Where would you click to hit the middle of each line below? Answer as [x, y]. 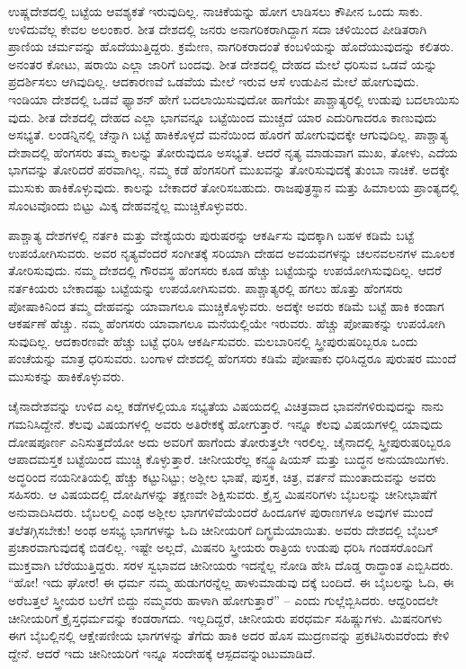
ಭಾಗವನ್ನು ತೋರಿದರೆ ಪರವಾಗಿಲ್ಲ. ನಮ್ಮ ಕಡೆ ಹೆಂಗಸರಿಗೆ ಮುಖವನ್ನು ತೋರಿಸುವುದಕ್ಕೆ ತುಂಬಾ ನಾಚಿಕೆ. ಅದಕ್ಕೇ [229, 169]
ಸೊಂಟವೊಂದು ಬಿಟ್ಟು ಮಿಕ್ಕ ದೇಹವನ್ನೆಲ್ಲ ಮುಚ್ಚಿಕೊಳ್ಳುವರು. [128, 205]
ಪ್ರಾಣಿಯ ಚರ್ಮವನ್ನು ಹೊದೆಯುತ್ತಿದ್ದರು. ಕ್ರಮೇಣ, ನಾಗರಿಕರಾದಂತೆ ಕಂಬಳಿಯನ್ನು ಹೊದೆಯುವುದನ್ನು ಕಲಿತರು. [231, 46]
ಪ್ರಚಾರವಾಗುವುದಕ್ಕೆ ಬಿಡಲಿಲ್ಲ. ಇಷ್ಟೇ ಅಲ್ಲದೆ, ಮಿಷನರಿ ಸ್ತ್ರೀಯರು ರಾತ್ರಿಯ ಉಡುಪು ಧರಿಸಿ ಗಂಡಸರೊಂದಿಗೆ [220, 547]
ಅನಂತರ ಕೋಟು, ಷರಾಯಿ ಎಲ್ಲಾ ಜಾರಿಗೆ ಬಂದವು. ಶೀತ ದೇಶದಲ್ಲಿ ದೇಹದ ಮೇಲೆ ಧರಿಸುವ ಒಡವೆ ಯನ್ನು [223, 63]
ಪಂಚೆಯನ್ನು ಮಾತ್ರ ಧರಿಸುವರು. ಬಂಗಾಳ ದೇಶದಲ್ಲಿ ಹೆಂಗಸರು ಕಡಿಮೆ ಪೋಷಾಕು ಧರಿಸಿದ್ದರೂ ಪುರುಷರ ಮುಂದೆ [233, 358]
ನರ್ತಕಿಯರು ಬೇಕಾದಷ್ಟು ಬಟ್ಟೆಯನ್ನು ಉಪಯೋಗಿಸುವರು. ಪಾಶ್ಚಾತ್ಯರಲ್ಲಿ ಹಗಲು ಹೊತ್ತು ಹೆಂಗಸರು [206, 287]
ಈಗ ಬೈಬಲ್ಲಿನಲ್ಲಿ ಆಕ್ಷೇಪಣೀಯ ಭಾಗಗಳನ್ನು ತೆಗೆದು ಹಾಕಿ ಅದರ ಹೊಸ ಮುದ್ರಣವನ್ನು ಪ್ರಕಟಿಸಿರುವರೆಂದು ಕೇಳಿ [229, 635]
